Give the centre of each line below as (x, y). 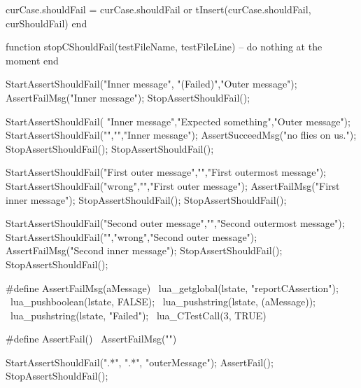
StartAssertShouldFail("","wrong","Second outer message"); (132, 236)
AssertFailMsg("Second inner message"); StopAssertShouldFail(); (144, 250)
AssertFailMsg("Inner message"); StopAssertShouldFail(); (128, 97)
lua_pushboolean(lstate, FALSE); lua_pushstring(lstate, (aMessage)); (163, 302)
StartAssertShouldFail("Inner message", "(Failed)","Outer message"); (151, 84)
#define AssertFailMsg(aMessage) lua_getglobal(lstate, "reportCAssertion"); (172, 287)
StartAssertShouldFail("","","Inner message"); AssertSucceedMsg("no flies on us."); (181, 135)
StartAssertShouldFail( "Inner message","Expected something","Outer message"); (178, 121)
